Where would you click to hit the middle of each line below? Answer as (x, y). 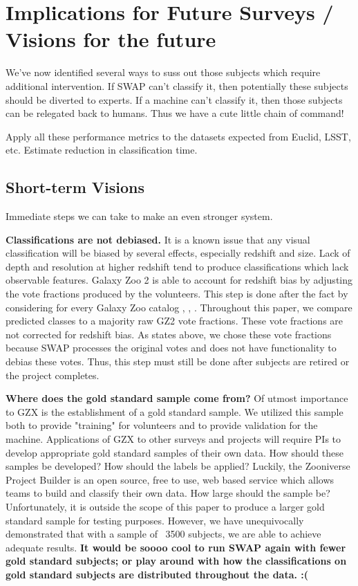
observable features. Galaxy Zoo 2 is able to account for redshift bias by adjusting (179, 280)
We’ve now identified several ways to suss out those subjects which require (163, 72)
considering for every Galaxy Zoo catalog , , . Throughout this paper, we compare (179, 307)
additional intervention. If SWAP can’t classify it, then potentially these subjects (177, 85)
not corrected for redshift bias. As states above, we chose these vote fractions (169, 334)
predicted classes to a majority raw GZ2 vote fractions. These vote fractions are (175, 321)
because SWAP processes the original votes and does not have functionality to (171, 348)
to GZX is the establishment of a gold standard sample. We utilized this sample (175, 411)
